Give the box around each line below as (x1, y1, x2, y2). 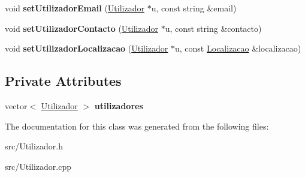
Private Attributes (5, 71, 122, 90)
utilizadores (94, 99, 143, 112)
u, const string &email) (151, 2, 237, 14)
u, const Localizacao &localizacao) (175, 42, 301, 55)
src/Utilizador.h (5, 140, 64, 152)
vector (5, 99, 28, 112)
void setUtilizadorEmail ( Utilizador (5, 2, 144, 14)
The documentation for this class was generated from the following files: (5, 119, 269, 132)
